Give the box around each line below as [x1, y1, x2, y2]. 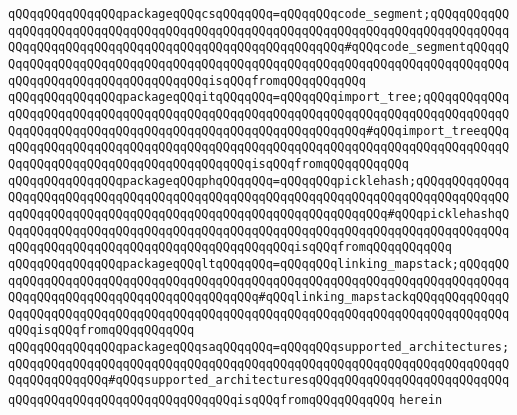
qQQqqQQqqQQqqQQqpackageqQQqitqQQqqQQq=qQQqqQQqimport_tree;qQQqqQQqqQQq [8, 90, 510, 105]
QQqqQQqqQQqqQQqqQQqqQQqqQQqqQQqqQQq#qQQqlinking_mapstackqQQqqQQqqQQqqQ [8, 290, 510, 305]
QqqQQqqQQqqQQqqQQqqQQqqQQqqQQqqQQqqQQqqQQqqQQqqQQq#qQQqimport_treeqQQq [8, 123, 510, 138]
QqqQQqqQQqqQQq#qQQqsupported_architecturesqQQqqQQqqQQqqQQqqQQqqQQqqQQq [8, 373, 510, 388]
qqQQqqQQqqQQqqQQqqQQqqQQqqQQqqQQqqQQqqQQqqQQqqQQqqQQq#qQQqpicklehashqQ [8, 206, 510, 221]
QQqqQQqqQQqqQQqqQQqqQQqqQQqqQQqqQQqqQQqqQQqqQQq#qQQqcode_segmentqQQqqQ [8, 40, 510, 55]
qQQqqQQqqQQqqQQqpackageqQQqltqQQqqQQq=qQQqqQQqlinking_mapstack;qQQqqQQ [8, 256, 510, 271]
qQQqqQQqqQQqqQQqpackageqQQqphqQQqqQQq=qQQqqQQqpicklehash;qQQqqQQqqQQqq [8, 173, 510, 188]
